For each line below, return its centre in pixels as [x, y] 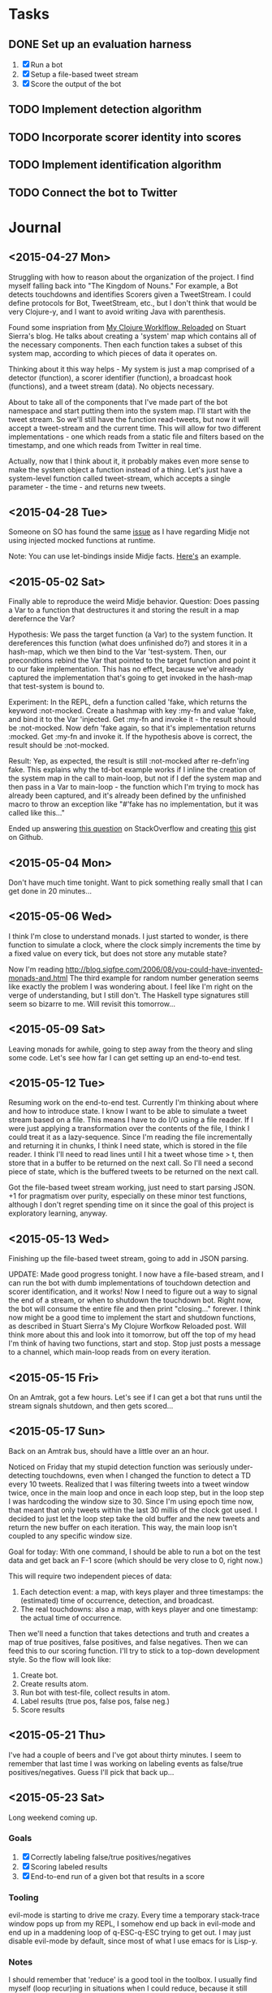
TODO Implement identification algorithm [115, 165]
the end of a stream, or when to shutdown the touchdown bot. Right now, [131, 1300]
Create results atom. [54, 1683]
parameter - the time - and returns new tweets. [87, 487]
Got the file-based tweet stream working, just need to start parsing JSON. [132, 1187]
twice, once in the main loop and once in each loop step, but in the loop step [136, 1492]
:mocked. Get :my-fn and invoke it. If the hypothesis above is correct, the [131, 737]
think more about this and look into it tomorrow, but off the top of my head [132, 1335]
